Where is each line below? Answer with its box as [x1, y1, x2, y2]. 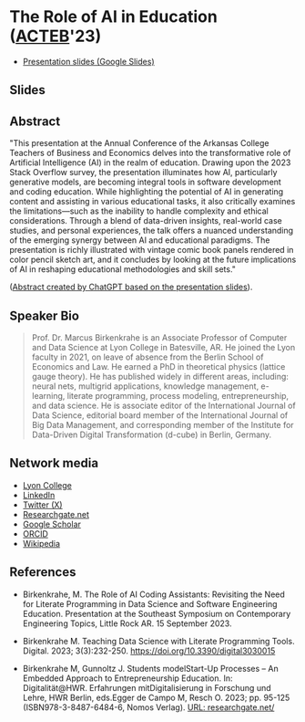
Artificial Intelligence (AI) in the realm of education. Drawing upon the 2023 [9, 157, 291, 168]
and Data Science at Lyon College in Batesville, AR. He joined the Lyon [31, 341, 296, 352]
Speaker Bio [9, 308, 80, 323]
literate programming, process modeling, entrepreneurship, [66, 390, 290, 401]
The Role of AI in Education [9, 6, 219, 27]
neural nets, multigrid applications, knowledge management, [31, 381, 259, 392]
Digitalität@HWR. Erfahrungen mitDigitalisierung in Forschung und [22, 682, 271, 693]
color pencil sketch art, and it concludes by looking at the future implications [9, 254, 297, 266]
